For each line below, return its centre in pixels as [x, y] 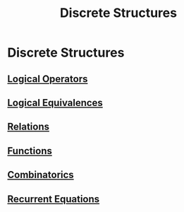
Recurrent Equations [54, 199]
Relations [29, 127]
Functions [30, 151]
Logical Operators [48, 79]
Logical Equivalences [55, 103]
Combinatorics [41, 175]
